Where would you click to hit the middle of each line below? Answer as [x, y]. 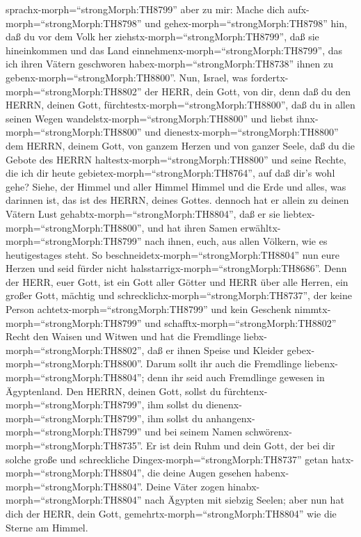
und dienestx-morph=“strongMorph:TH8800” [242, 132]
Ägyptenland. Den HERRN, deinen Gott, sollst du [113, 391]
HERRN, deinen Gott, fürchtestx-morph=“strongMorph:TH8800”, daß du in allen [180, 105]
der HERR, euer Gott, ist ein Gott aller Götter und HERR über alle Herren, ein [177, 281]
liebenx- [321, 363]
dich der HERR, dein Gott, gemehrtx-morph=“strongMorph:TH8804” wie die [171, 513]
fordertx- [270, 77]
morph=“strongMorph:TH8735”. [74, 445]
